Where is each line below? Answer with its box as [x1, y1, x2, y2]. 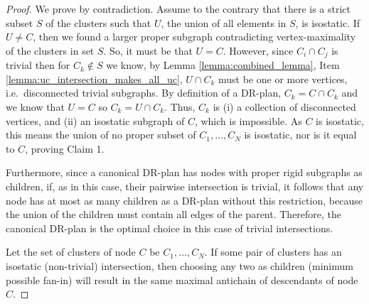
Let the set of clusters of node [6, 244, 136, 259]
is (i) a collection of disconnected [213, 99, 356, 114]
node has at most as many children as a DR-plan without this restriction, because [6, 192, 363, 207]
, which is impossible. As [194, 113, 302, 128]
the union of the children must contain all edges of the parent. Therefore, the [6, 207, 342, 222]
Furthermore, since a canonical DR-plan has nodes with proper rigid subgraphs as [6, 165, 363, 180]
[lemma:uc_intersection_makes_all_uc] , [6, 71, 183, 86]
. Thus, [164, 99, 196, 114]
